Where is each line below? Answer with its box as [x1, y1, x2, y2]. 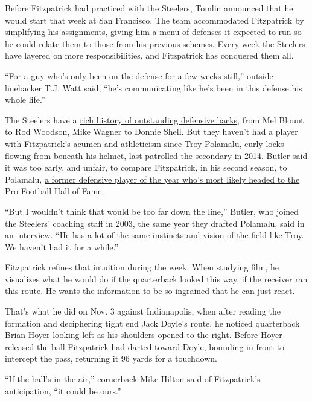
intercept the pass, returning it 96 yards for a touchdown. [5, 352, 218, 365]
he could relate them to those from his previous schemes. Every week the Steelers [5, 37, 305, 50]
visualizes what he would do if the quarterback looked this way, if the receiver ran [5, 272, 308, 285]
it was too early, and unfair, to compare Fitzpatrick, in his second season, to [5, 161, 287, 174]
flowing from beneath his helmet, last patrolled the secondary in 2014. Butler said [5, 149, 308, 161]
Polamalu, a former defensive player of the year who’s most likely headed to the [5, 172, 300, 185]
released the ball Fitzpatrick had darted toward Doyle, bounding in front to [5, 340, 285, 353]
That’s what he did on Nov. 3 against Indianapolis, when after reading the [5, 305, 281, 318]
